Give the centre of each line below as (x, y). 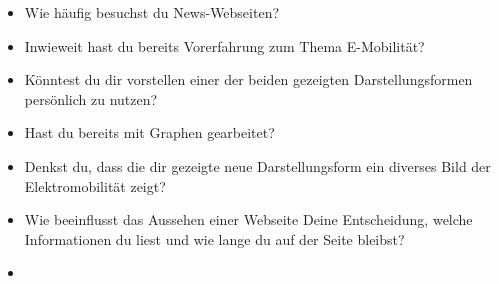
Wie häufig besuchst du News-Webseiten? (152, 12)
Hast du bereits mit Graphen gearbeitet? (149, 132)
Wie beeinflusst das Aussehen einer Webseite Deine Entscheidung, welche (248, 219)
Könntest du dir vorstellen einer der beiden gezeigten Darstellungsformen (248, 79)
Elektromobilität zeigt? (95, 185)
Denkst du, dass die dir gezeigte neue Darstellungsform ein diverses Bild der (257, 165)
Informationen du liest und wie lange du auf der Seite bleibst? (214, 238)
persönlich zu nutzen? (91, 98)
